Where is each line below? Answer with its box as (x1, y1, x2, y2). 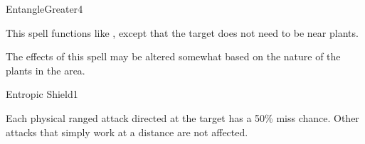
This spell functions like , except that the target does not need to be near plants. (6, 25, 359, 40)
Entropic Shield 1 (6, 87, 78, 101)
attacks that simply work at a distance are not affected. (6, 124, 248, 139)
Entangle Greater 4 (6, 1, 83, 16)
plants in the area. (6, 62, 85, 77)
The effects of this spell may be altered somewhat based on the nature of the (6, 49, 341, 64)
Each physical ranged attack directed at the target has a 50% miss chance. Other (6, 110, 359, 125)
